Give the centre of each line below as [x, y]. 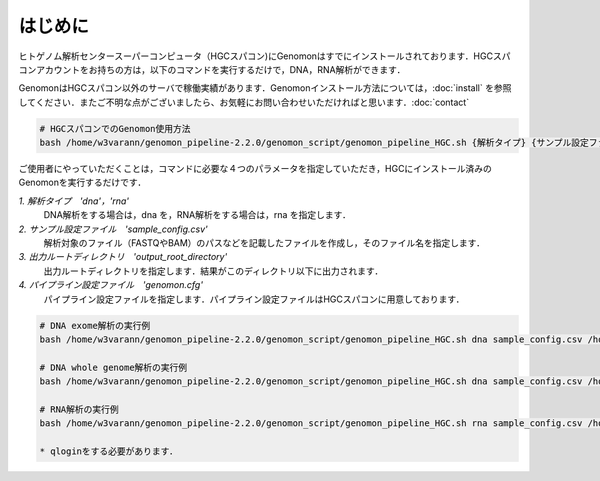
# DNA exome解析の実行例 [95, 325]
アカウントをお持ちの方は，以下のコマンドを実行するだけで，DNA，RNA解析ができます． [220, 69]
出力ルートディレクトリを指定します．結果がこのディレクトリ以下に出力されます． [213, 271]
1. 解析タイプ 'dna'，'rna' [74, 201]
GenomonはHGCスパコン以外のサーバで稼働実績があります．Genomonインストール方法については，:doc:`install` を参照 [265, 88]
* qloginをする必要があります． [109, 451]
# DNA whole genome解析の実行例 [113, 367]
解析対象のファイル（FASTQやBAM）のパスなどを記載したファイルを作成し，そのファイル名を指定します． [264, 243]
